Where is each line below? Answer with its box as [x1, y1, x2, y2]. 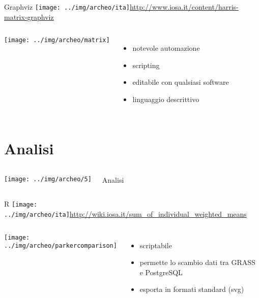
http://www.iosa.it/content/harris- [129, 2, 239, 12]
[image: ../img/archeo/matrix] [4, 37, 110, 44]
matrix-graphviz [4, 11, 54, 22]
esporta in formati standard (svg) [139, 284, 244, 294]
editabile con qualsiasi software [132, 77, 229, 87]
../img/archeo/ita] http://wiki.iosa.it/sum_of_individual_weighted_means [4, 209, 247, 219]
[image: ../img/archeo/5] [4, 175, 92, 183]
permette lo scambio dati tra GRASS [139, 257, 255, 268]
